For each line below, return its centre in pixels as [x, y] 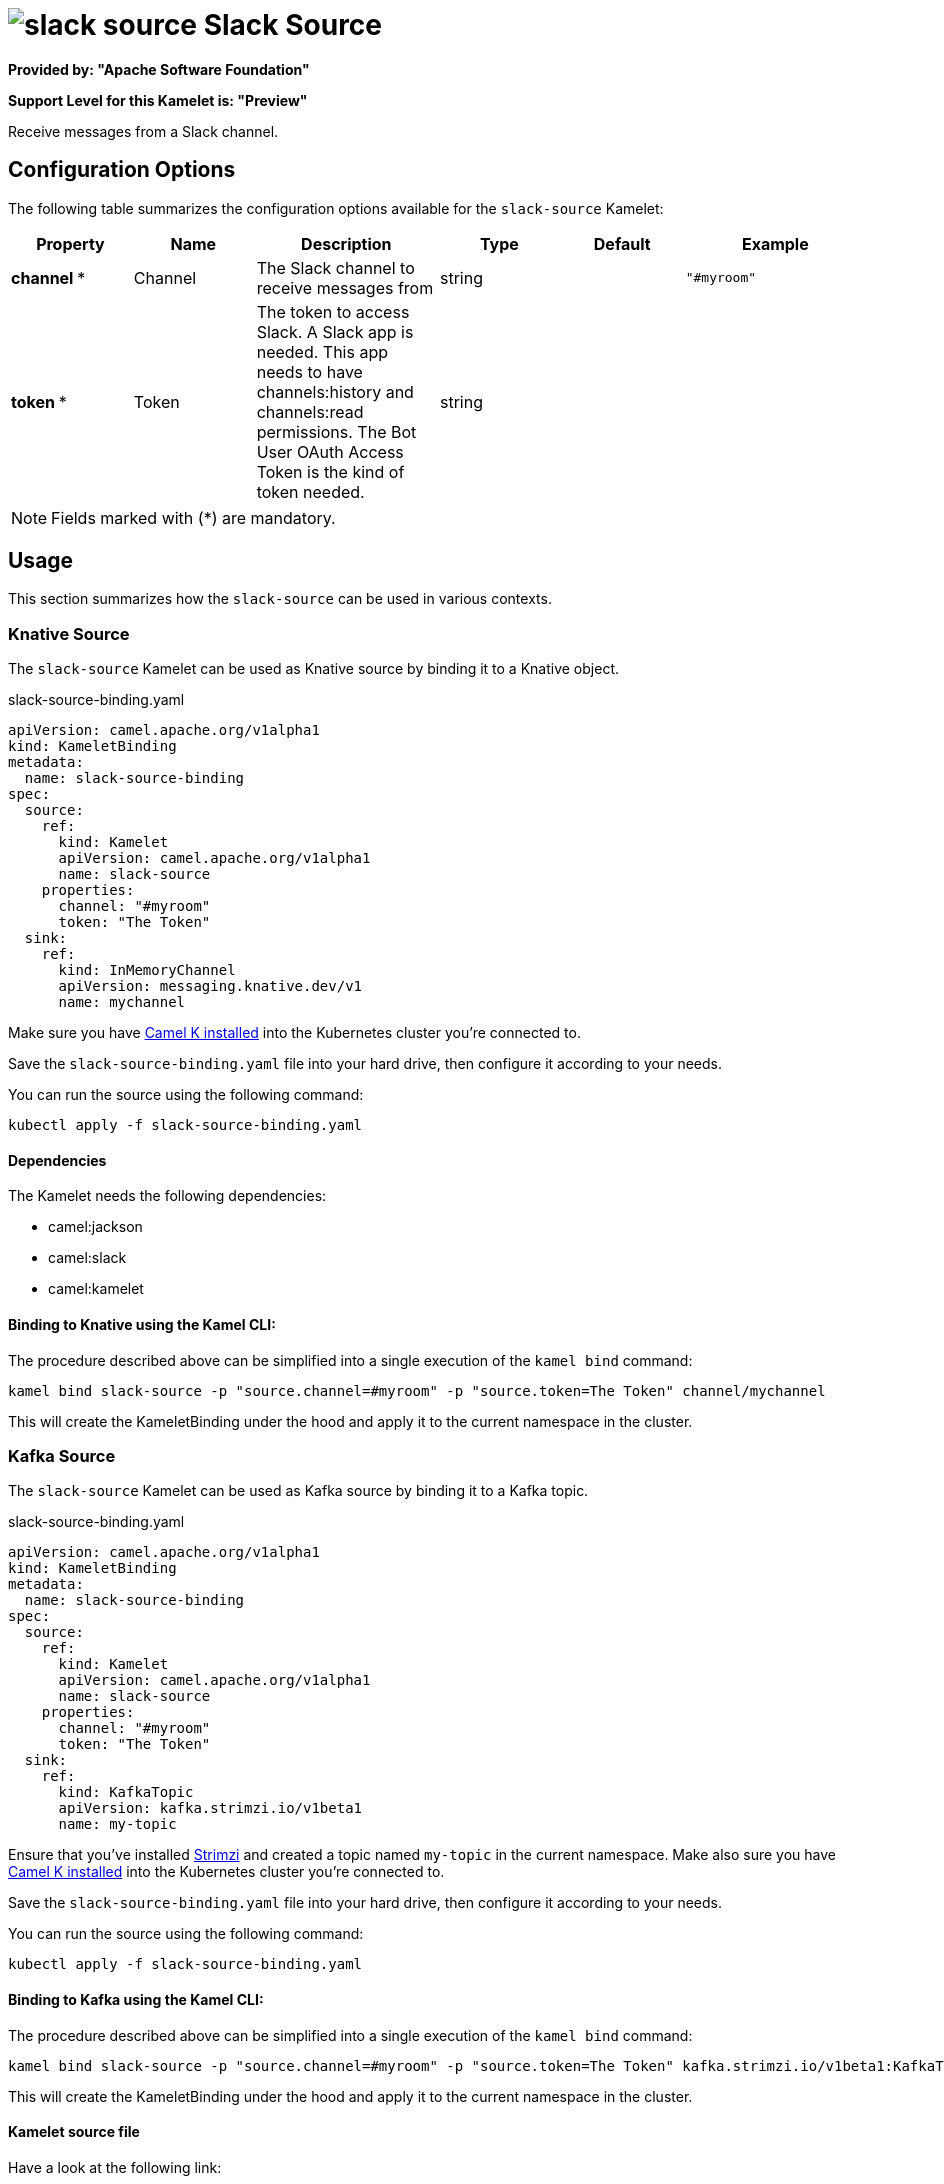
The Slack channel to [335, 267]
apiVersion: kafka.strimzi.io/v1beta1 [210, 1808]
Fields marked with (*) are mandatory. [193, 517]
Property [70, 243]
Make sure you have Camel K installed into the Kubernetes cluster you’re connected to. [294, 1033]
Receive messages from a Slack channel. [143, 131]
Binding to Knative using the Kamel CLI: [142, 1325]
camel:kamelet [96, 1289]
